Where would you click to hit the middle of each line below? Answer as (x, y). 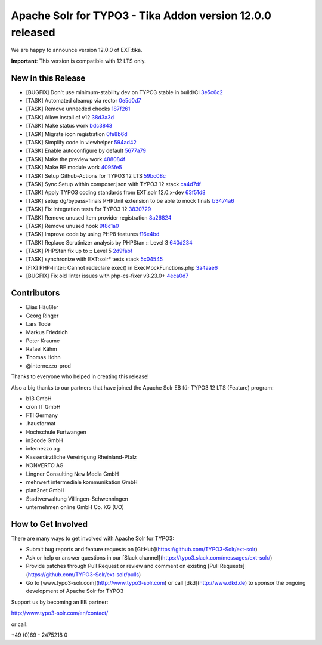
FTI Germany (42, 415)
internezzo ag (43, 449)
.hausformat (41, 424)
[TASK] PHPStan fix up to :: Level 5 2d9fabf (79, 251)
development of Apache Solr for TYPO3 (75, 591)
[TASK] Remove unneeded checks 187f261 (78, 109)
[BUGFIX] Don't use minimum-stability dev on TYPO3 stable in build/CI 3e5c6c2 (124, 92)
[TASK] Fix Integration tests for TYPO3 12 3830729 (89, 209)
